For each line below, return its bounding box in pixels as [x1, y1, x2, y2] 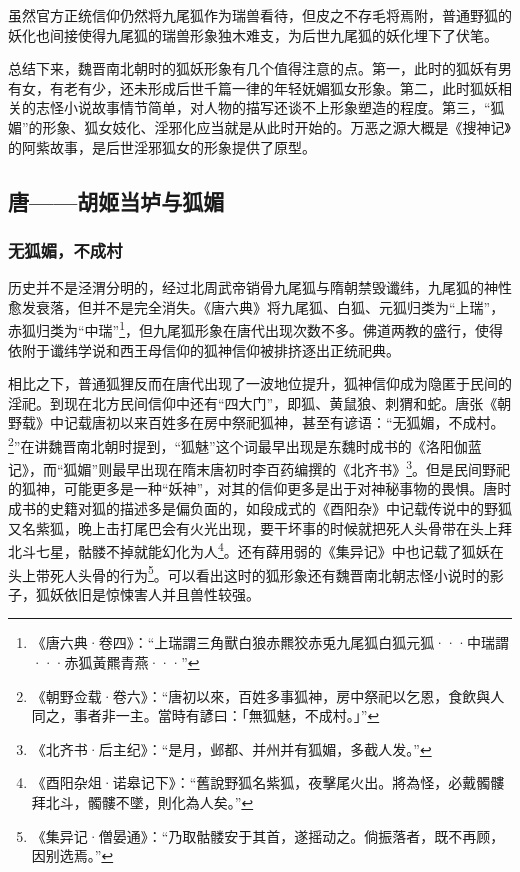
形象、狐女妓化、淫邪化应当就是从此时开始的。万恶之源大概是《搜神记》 [42, 116, 512, 137]
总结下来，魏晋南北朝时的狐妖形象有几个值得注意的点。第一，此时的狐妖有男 [8, 58, 512, 79]
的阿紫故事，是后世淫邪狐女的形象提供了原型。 [8, 136, 316, 157]
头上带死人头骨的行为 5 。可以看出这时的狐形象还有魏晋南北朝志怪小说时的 [8, 561, 490, 585]
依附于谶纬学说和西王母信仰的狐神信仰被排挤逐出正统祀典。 [8, 339, 400, 360]
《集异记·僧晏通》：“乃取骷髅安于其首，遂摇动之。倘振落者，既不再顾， [31, 825, 505, 846]
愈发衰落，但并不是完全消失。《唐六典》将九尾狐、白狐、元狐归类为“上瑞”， [8, 296, 505, 317]
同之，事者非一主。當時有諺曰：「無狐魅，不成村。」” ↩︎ [31, 705, 380, 726]
